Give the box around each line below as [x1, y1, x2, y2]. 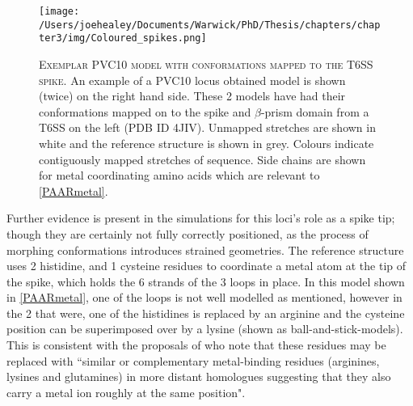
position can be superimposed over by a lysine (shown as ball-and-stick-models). [6, 320, 403, 337]
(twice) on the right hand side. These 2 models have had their [39, 87, 346, 104]
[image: [39, 6, 80, 17]
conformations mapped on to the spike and [39, 103, 251, 120]
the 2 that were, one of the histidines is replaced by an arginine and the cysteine [6, 304, 405, 321]
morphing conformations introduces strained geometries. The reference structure [6, 241, 404, 258]
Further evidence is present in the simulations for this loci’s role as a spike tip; [6, 209, 395, 226]
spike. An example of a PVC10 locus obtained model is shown [39, 71, 346, 88]
